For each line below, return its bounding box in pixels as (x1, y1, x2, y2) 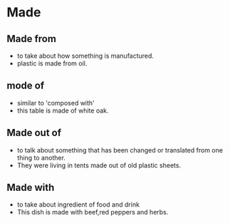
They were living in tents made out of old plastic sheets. (16, 161, 182, 170)
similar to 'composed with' (16, 98, 95, 107)
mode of (6, 80, 44, 92)
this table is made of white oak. (16, 106, 109, 115)
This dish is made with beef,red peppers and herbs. (16, 208, 169, 217)
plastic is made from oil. (16, 59, 88, 68)
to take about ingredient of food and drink (16, 200, 140, 209)
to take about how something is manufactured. (16, 51, 155, 60)
